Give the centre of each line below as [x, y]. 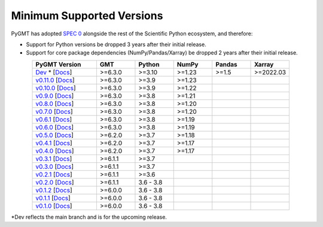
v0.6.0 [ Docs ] [55, 127]
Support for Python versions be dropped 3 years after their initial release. [116, 44]
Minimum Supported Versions [87, 16]
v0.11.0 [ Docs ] [55, 80]
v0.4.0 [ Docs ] [55, 151]
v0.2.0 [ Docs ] [55, 182]
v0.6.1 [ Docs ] [54, 119]
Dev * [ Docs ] [54, 72]
